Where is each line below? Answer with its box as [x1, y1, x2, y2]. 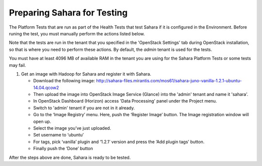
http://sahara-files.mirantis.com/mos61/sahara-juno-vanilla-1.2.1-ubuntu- [96, 78, 242, 84]
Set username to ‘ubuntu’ [33, 132, 84, 138]
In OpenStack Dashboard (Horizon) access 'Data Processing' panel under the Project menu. [33, 98, 217, 104]
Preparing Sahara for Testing [9, 7, 128, 18]
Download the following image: [33, 78, 96, 84]
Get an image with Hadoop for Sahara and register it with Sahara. [21, 71, 151, 77]
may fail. [9, 62, 26, 68]
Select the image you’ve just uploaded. [33, 125, 111, 131]
